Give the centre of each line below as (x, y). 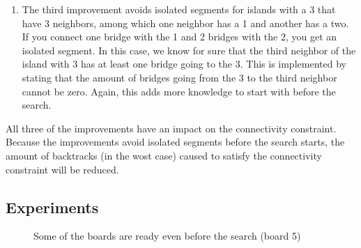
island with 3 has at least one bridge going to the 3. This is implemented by (184, 64)
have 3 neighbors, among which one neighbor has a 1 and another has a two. (185, 23)
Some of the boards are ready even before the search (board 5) (167, 236)
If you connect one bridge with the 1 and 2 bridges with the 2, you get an (179, 37)
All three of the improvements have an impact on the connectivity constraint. (171, 128)
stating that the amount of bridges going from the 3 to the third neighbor (179, 77)
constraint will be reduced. (62, 169)
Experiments (52, 207)
